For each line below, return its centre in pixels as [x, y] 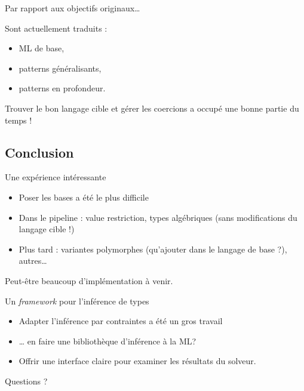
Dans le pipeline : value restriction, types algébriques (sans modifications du [158, 217]
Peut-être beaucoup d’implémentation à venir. [89, 280]
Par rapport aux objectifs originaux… [73, 8]
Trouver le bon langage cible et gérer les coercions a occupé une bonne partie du [152, 108]
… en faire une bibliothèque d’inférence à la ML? [108, 341]
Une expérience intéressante [56, 177]
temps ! [19, 120]
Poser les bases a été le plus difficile [84, 197]
